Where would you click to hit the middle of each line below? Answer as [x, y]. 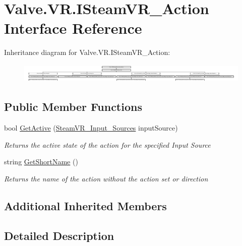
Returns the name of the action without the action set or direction [106, 178]
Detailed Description [59, 235]
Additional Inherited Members [85, 205]
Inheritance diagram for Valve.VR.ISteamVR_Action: [87, 52]
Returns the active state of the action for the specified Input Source [107, 144]
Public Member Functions [73, 107]
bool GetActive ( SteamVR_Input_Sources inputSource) [91, 128]
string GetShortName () [41, 162]
